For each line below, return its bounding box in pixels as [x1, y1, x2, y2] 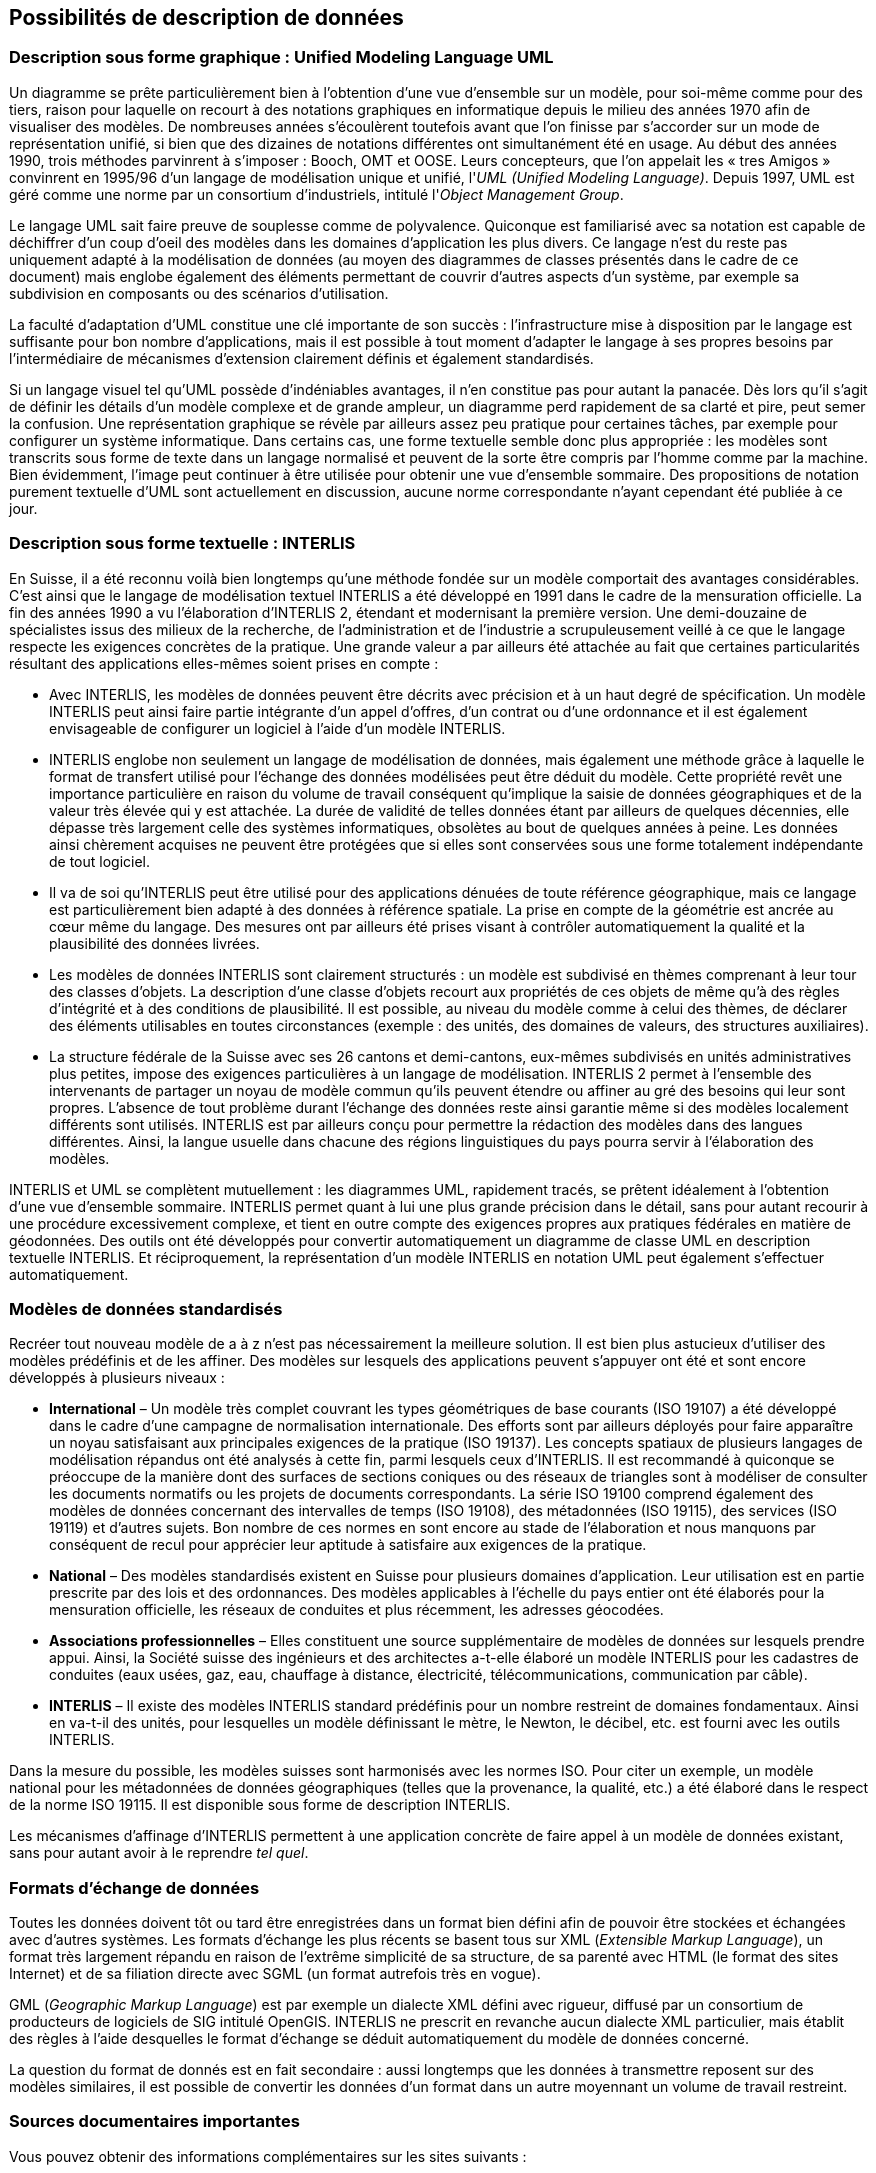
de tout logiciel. [49, 852, 151, 870]
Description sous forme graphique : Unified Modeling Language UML [9, 47, 554, 68]
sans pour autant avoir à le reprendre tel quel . [9, 1844, 309, 1862]
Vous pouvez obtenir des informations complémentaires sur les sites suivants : [9, 2147, 527, 2165]
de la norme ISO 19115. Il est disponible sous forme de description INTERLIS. [9, 1796, 511, 1814]
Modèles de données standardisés [9, 1298, 283, 1319]
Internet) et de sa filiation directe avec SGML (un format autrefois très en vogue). [9, 1965, 541, 1983]
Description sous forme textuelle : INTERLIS [9, 533, 356, 554]
